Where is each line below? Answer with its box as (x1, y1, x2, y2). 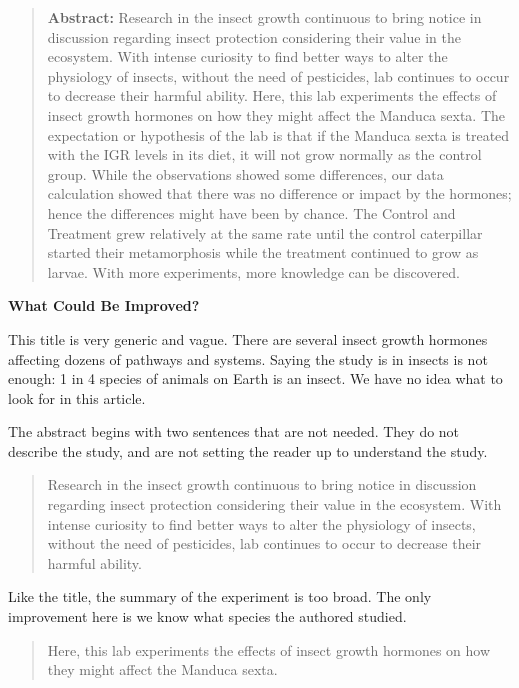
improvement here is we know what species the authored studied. (8, 606, 407, 627)
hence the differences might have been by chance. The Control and (47, 202, 456, 223)
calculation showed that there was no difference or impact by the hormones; (47, 183, 512, 204)
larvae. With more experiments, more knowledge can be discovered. (47, 261, 460, 282)
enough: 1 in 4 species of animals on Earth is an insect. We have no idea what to (8, 368, 503, 389)
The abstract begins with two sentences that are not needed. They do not (8, 421, 460, 442)
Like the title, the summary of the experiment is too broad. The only (8, 586, 432, 607)
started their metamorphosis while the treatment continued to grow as (47, 242, 479, 263)
